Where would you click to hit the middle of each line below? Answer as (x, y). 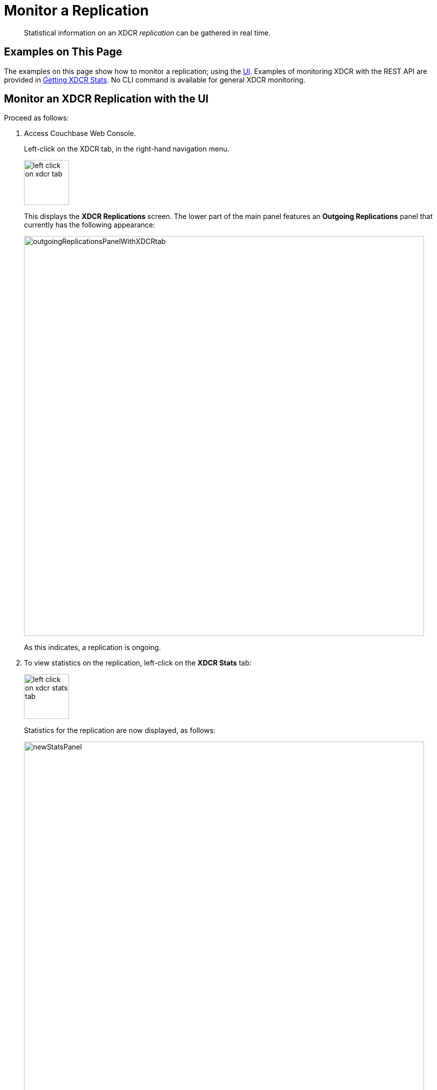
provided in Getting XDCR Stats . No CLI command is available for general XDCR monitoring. (155, 79)
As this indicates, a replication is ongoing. (92, 647)
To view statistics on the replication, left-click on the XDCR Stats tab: (138, 663)
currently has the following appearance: (90, 225)
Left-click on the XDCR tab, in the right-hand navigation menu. (127, 149)
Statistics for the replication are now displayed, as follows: (120, 730)
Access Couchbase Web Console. (80, 133)
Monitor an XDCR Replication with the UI (106, 99)
